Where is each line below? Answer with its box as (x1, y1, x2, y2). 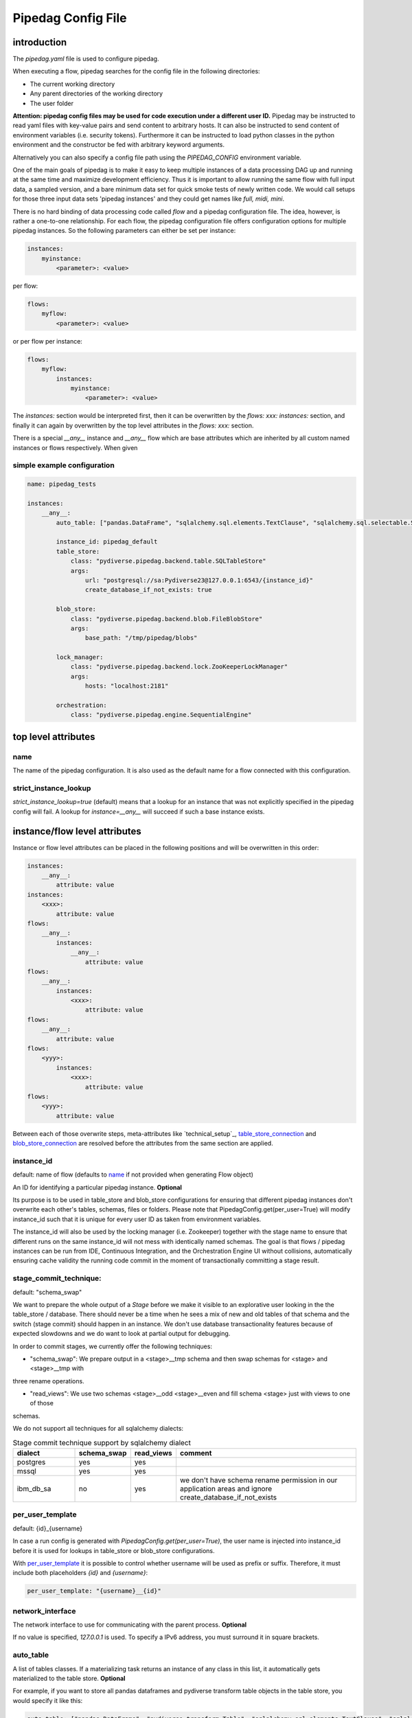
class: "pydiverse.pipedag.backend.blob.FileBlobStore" (70, 615, 263, 623)
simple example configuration (12, 460, 115, 470)
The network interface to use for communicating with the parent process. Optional (12, 1620, 247, 1629)
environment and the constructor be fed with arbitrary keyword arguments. (12, 141, 225, 149)
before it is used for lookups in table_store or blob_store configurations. (12, 1546, 215, 1554)
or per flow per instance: (12, 337, 82, 345)
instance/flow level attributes (12, 825, 142, 837)
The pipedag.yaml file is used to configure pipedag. (12, 55, 159, 63)
